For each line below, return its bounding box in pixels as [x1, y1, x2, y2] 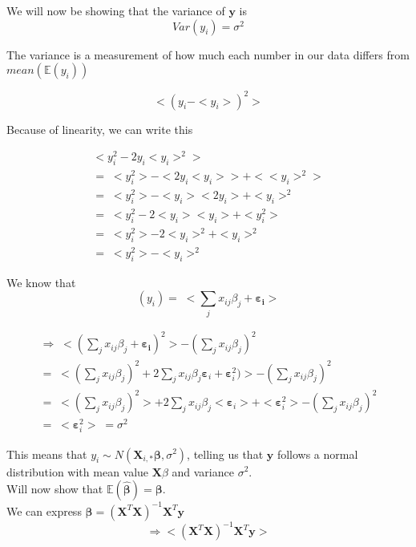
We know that [6, 273, 76, 290]
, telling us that [187, 445, 264, 462]
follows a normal [277, 445, 358, 462]
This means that [6, 445, 87, 462]
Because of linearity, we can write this [6, 120, 193, 137]
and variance [172, 463, 234, 480]
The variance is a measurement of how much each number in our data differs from [6, 46, 410, 63]
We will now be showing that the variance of [6, 2, 225, 18]
